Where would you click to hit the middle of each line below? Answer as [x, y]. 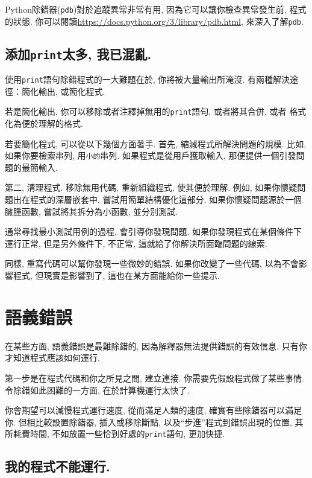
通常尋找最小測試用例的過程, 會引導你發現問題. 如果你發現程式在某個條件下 [154, 231]
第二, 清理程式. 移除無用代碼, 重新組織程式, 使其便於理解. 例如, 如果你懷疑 [151, 187]
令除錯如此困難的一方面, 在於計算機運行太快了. [97, 390]
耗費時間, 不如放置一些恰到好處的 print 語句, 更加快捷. [119, 434]
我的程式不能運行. [58, 466]
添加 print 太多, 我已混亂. [78, 53]
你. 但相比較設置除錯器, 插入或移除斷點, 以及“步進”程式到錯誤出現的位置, [148, 422]
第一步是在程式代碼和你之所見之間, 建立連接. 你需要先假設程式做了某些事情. [154, 378]
